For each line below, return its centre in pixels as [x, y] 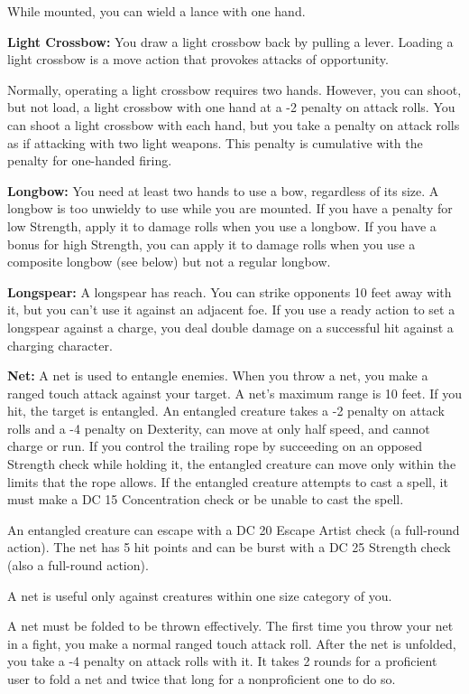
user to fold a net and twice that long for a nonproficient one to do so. [202, 679]
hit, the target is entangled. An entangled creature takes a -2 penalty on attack [226, 411]
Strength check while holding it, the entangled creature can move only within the [232, 464]
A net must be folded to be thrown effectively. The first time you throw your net [230, 626]
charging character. [60, 345]
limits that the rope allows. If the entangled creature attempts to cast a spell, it [228, 481]
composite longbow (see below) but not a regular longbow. [169, 262]
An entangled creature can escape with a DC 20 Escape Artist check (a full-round [234, 529]
